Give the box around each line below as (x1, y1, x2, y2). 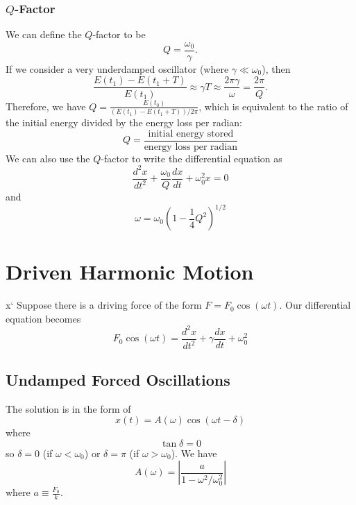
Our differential (285, 298, 351, 312)
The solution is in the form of (6, 401, 131, 416)
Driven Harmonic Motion (6, 257, 254, 286)
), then (262, 61, 291, 76)
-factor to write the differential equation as (101, 151, 282, 165)
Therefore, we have (6, 99, 86, 113)
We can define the (6, 27, 82, 42)
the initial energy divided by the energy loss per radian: (6, 115, 243, 130)
